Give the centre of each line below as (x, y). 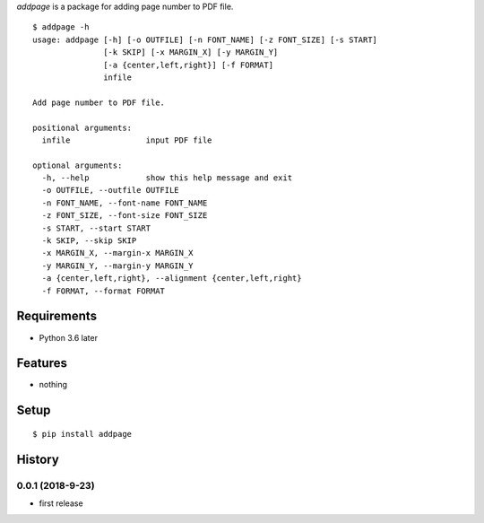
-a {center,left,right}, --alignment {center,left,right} (172, 279)
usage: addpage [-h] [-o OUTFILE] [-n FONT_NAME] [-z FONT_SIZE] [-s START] (205, 39)
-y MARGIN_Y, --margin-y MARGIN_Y (117, 266)
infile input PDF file (127, 140)
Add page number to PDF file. (99, 102)
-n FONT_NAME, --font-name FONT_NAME (125, 203)
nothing (53, 385)
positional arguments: (82, 127)
